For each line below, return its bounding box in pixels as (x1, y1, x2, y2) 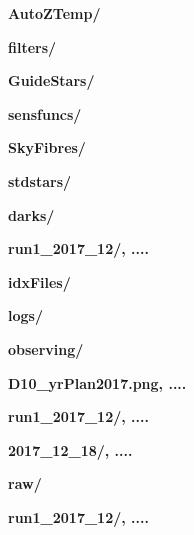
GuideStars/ (8, 70, 95, 91)
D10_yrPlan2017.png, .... (8, 372, 187, 393)
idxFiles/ (8, 271, 71, 292)
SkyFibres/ (8, 137, 86, 158)
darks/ (8, 204, 55, 225)
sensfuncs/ (8, 103, 82, 124)
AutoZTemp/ (8, 3, 101, 23)
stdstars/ (8, 170, 72, 191)
